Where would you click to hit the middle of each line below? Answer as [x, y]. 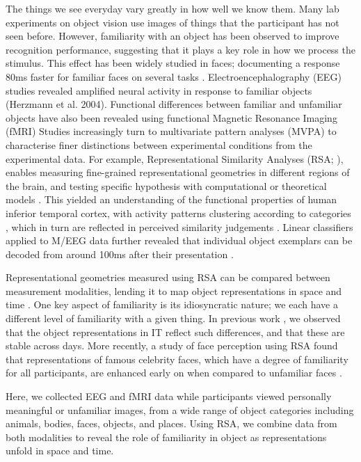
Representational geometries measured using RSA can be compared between [168, 277]
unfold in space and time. [60, 451]
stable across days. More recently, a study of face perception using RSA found [172, 345]
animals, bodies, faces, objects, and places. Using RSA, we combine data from [171, 423]
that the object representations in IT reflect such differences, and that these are [175, 332]
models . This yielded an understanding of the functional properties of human [171, 199]
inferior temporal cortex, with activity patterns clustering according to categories [178, 213]
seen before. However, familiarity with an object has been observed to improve [173, 36]
